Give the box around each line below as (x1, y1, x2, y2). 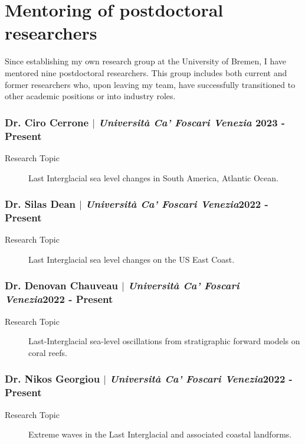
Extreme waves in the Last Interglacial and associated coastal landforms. (28, 428, 292, 440)
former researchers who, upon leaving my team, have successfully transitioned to (5, 78, 296, 90)
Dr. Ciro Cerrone (5, 115, 89, 129)
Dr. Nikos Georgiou (5, 371, 100, 386)
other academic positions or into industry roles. (5, 90, 176, 102)
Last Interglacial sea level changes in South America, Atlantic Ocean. (28, 171, 278, 184)
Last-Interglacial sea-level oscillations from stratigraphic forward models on (28, 335, 300, 347)
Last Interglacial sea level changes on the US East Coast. (28, 253, 235, 265)
